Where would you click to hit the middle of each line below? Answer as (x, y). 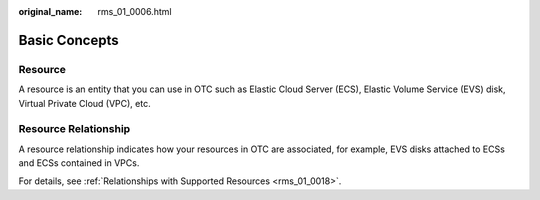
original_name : (50, 11)
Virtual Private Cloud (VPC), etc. (84, 103)
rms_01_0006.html (134, 11)
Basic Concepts (68, 40)
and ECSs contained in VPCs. (79, 163)
